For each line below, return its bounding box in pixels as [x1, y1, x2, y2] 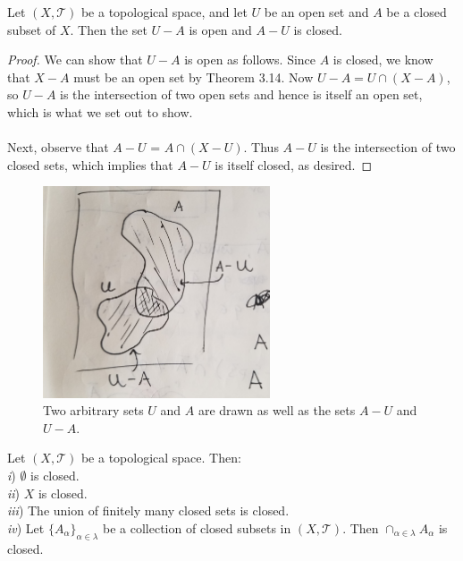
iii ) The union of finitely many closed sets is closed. [7, 501, 290, 520]
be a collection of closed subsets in [103, 518, 291, 537]
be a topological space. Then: [80, 448, 241, 467]
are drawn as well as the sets [198, 401, 356, 420]
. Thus [243, 138, 279, 157]
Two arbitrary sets [43, 401, 144, 420]
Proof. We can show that [7, 50, 143, 69]
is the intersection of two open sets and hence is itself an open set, [60, 85, 423, 104]
